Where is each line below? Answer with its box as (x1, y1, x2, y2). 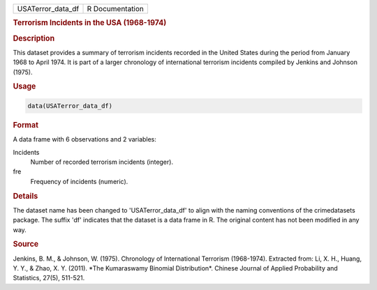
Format (13, 120, 38, 130)
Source (13, 239, 39, 249)
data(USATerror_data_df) (27, 102, 113, 109)
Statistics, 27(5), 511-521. (13, 274, 85, 282)
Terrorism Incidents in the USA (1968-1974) (13, 18, 167, 28)
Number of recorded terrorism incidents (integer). (30, 158, 174, 166)
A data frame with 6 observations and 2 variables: (13, 135, 157, 144)
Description (13, 33, 55, 43)
